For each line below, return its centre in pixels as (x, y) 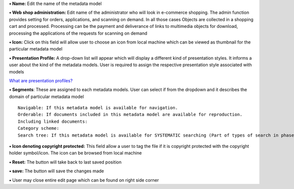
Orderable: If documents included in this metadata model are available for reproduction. (130, 115)
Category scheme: (38, 128)
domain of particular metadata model (47, 96)
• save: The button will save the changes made (57, 171)
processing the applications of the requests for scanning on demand (78, 33)
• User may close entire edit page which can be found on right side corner (84, 180)
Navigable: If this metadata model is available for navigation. (98, 108)
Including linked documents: (53, 121)
